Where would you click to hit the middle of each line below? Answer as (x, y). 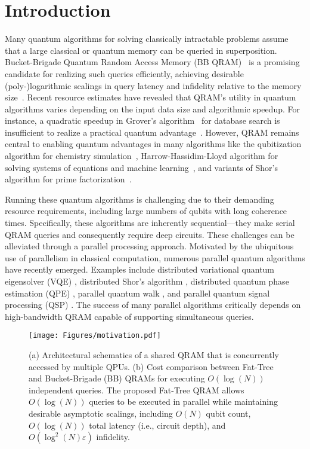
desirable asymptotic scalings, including (101, 413)
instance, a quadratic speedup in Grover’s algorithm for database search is (142, 120)
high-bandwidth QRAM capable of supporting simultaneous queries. (129, 316)
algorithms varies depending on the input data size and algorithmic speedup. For (152, 109)
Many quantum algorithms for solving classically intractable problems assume (147, 39)
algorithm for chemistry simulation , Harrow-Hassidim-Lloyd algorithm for (142, 156)
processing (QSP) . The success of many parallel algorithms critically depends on (153, 305)
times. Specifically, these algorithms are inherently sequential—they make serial (150, 223)
